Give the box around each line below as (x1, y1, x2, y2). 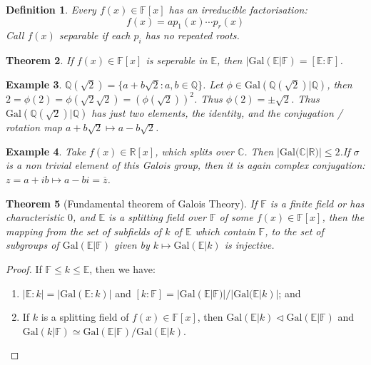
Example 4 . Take (6, 143, 86, 158)
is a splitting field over (108, 210, 206, 225)
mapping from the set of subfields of (6, 223, 162, 238)
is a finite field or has (270, 195, 365, 210)
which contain (195, 223, 255, 238)
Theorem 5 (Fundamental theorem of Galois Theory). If (6, 195, 258, 210)
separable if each (59, 28, 131, 43)
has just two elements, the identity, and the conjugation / (91, 106, 342, 120)
